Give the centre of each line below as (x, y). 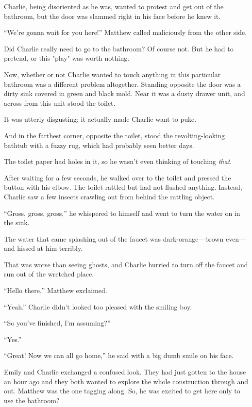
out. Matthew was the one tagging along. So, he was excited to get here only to (122, 391)
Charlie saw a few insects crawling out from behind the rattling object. (109, 196)
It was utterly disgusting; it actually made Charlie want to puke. (100, 119)
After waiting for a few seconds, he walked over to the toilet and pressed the (118, 177)
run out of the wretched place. (49, 274)
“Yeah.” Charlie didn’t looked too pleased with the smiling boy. (98, 306)
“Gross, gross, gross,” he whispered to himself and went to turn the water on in (122, 213)
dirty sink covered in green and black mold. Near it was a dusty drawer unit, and (125, 93)
